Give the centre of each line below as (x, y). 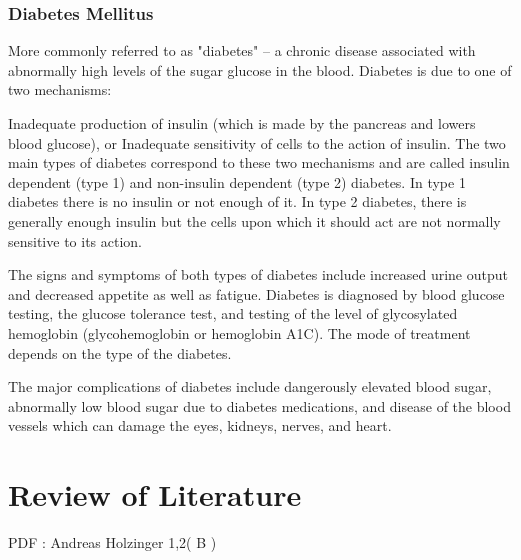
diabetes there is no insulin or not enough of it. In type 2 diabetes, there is (237, 201)
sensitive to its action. (75, 240)
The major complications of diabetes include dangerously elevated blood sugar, (250, 386)
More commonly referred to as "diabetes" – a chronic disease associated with (242, 50)
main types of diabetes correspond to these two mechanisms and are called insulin (259, 162)
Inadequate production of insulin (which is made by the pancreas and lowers (242, 123)
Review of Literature (155, 494)
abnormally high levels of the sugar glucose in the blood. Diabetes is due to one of (260, 69)
